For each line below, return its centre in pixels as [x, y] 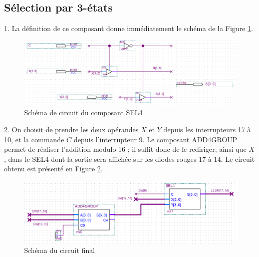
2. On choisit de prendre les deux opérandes [71, 129]
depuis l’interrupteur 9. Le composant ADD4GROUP [156, 139]
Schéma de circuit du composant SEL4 [83, 112]
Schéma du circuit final [60, 250]
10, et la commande [34, 139]
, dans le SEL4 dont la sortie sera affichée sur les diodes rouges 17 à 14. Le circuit [129, 159]
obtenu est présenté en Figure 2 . [53, 169]
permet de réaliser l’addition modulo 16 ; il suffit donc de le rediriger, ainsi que [125, 149]
